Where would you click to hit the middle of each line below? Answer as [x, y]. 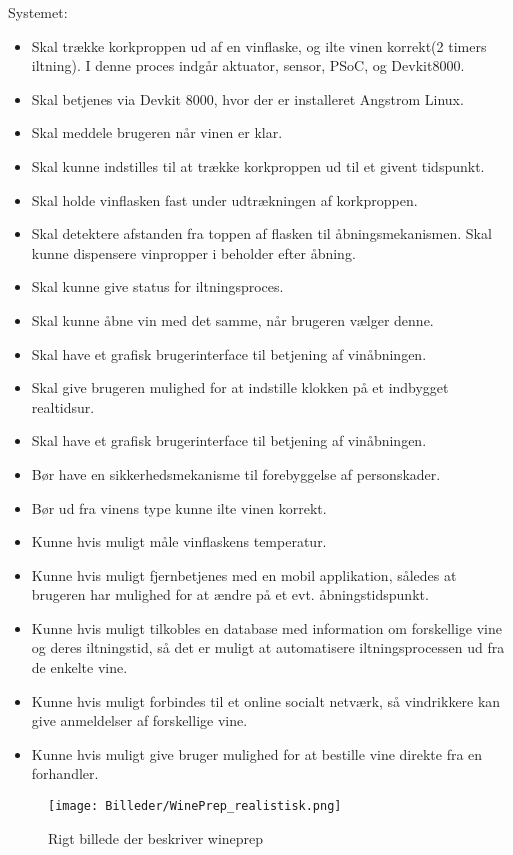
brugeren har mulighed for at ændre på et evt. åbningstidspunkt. [230, 594]
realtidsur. [63, 406]
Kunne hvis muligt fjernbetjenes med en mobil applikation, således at [244, 574]
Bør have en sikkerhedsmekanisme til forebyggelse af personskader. [236, 473]
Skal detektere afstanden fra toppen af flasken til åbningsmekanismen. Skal [261, 233]
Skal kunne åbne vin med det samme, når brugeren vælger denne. [232, 319]
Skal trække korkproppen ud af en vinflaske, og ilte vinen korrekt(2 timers [259, 45]
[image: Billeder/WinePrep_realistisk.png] [195, 806]
